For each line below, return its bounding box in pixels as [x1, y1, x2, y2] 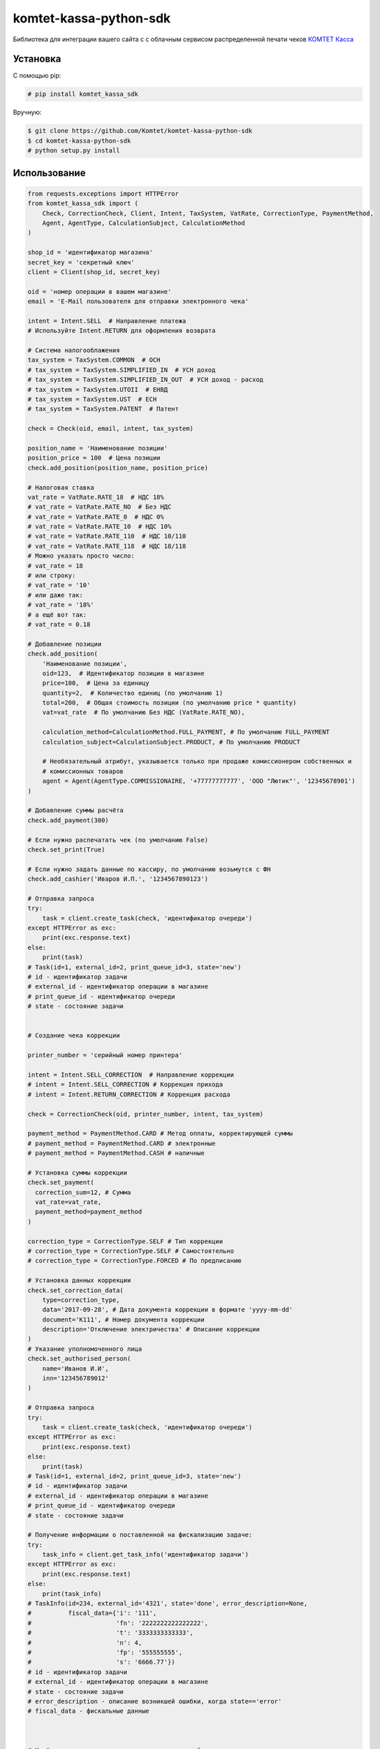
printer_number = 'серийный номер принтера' [27, 1051, 183, 1059]
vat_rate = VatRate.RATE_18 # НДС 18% [27, 493, 164, 501]
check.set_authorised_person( [27, 1354, 131, 1363]
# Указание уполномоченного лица [27, 1345, 142, 1353]
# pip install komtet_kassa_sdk [27, 90, 139, 98]
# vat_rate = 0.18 [27, 620, 91, 628]
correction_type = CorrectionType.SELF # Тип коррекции [27, 1237, 224, 1245]
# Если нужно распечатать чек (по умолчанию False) [27, 836, 209, 844]
